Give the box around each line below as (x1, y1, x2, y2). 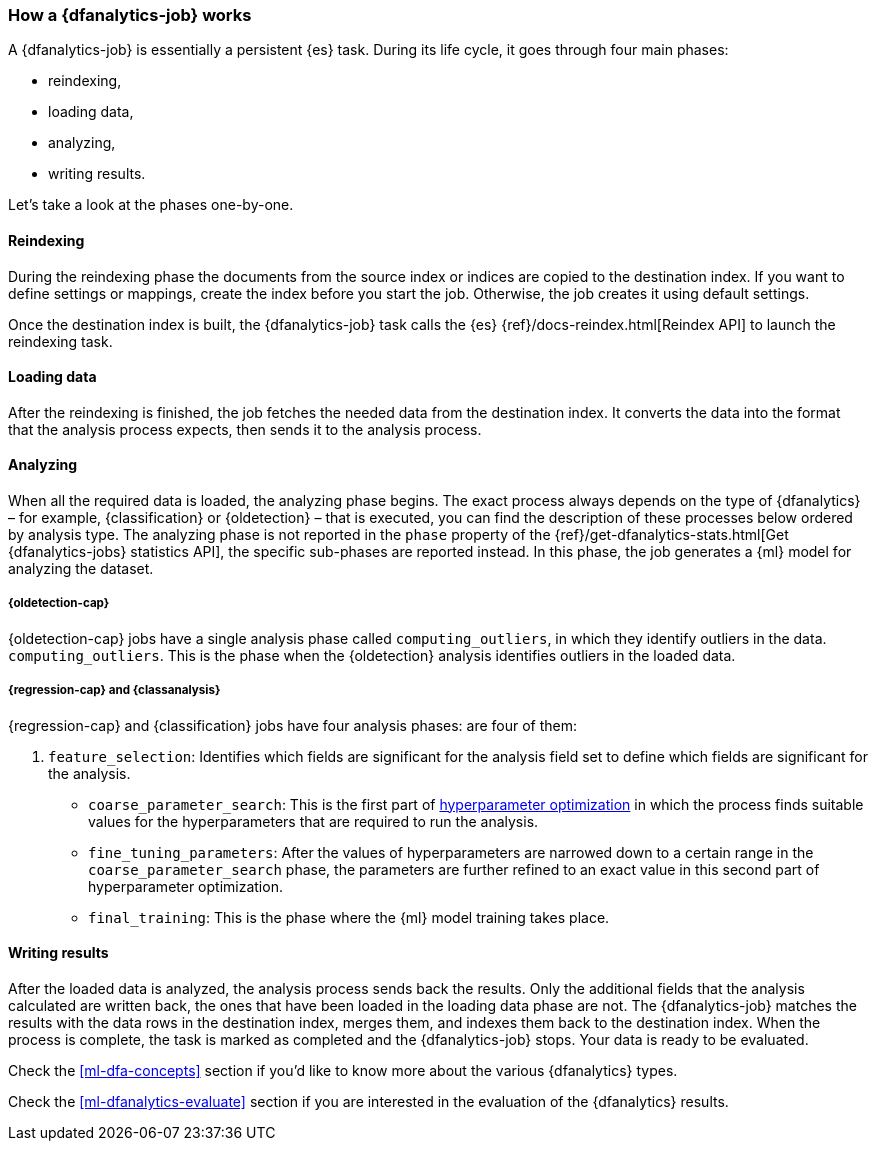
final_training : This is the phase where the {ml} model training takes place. (88, 908, 610, 926)
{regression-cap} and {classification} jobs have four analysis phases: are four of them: (8, 716, 578, 734)
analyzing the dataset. (8, 560, 154, 578)
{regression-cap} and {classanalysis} (8, 683, 221, 698)
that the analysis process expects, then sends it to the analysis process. (8, 420, 482, 438)
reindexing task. (8, 332, 113, 350)
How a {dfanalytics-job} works (8, 5, 252, 25)
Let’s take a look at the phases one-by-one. (8, 196, 294, 214)
